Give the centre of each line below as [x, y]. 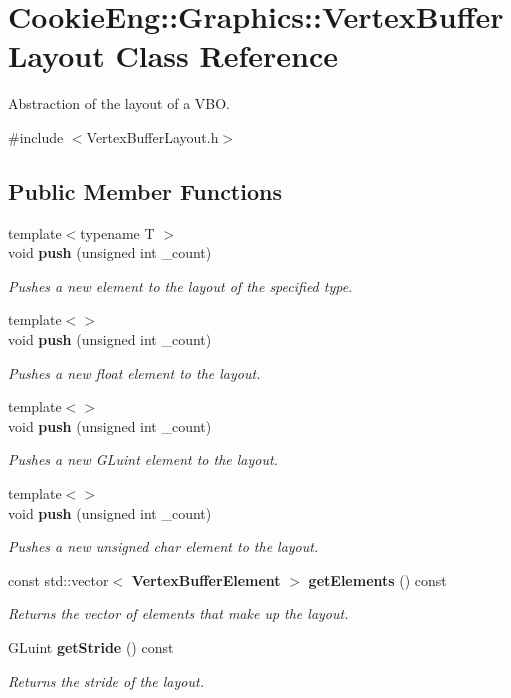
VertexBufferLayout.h [152, 136]
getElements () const [377, 579]
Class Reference [226, 55]
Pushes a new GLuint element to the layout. [143, 459]
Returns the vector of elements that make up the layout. [178, 613]
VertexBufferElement [206, 579]
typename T [117, 232]
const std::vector [58, 579]
